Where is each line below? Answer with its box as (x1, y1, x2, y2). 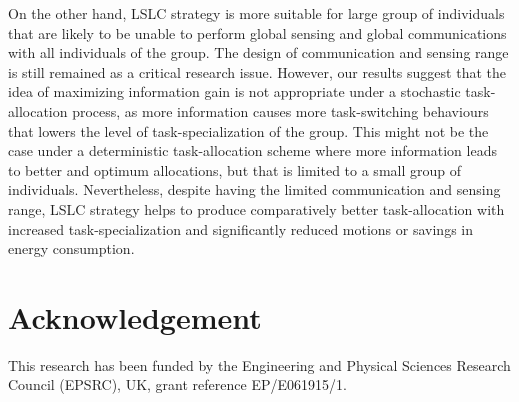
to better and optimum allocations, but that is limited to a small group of (8, 159, 461, 180)
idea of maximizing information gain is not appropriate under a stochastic (8, 81, 461, 102)
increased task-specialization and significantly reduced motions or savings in (8, 218, 473, 239)
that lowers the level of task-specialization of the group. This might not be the (8, 120, 489, 141)
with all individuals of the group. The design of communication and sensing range (8, 42, 509, 63)
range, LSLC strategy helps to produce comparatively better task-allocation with (8, 198, 505, 219)
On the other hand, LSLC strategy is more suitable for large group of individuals (8, 3, 505, 23)
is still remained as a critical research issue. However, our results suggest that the (8, 61, 506, 82)
